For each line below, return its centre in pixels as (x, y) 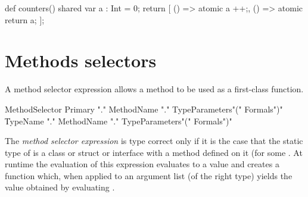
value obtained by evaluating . (60, 187)
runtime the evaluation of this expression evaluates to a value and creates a (142, 164)
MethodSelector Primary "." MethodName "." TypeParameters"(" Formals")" (144, 109)
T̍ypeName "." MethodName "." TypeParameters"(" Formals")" (119, 121)
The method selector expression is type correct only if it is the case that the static (154, 141)
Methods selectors (81, 60)
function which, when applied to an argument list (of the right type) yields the (149, 175)
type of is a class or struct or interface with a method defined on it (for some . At (154, 152)
